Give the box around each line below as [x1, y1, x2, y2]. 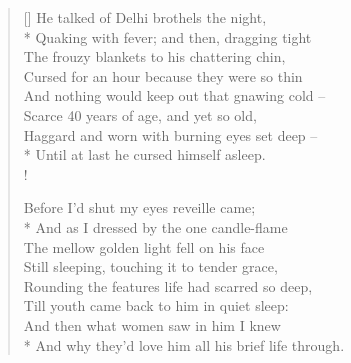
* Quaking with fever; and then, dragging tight [23, 26, 312, 47]
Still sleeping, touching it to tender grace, [23, 256, 278, 277]
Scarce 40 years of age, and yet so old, [23, 104, 257, 125]
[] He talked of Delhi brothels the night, [23, 7, 267, 27]
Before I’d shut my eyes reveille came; [23, 197, 256, 218]
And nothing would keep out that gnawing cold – [23, 85, 326, 106]
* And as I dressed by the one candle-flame [23, 216, 288, 237]
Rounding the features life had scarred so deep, [23, 275, 313, 296]
